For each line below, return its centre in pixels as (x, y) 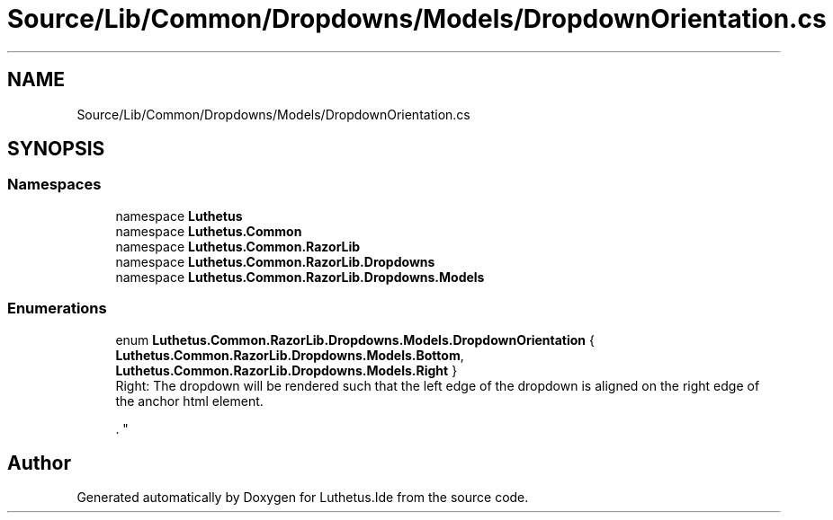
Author (39, 463)
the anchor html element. (189, 401)
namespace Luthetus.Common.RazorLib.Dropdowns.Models (300, 277)
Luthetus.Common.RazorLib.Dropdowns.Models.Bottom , (290, 355)
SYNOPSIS (56, 149)
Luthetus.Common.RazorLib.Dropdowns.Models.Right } (287, 370)
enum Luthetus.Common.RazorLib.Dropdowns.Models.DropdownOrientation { (355, 339)
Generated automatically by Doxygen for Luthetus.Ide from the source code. (303, 498)
